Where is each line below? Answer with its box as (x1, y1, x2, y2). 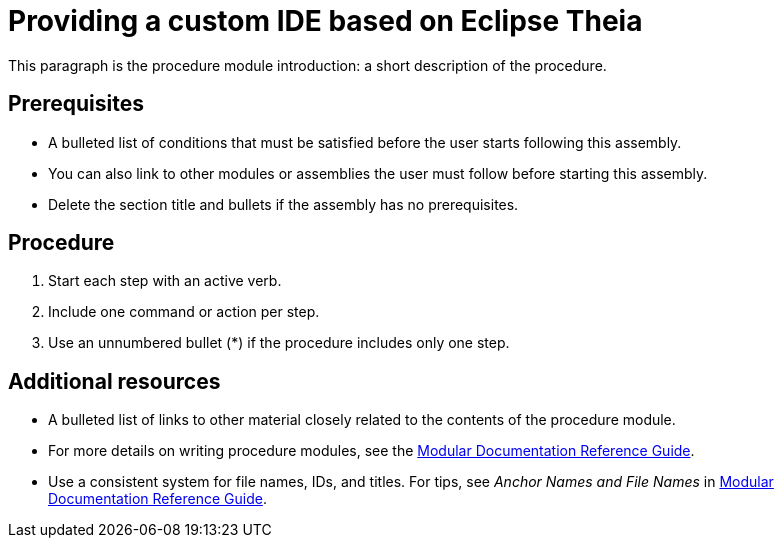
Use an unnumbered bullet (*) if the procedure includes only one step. (48, 334, 510, 352)
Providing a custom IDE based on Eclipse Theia (8, 4, 643, 38)
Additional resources (8, 368, 221, 394)
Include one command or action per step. (48, 303, 320, 321)
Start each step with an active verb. (48, 272, 282, 290)
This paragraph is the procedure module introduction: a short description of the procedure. (8, 56, 607, 74)
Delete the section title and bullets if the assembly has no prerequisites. (48, 195, 519, 213)
